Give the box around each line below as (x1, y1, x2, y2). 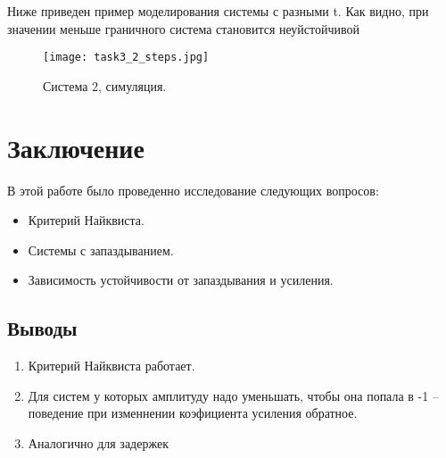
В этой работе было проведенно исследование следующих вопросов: (7, 180, 379, 199)
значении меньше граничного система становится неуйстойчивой (7, 19, 360, 37)
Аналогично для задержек (28, 433, 169, 452)
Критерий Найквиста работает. (28, 356, 195, 375)
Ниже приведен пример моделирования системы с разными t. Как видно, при (7, 2, 429, 20)
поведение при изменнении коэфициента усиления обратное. (28, 404, 358, 422)
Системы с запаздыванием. (28, 240, 174, 259)
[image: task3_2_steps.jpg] (43, 51, 210, 64)
